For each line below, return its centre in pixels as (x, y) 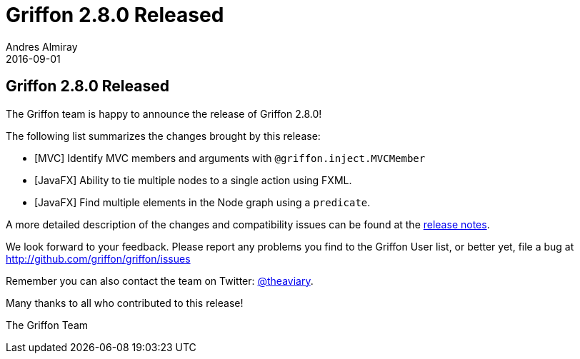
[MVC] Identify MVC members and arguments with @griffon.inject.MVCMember (230, 158)
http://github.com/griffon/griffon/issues (98, 258)
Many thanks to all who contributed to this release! (125, 303)
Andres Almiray (42, 46)
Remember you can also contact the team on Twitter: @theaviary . (160, 280)
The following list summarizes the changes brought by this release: (163, 136)
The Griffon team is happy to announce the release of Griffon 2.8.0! (164, 113)
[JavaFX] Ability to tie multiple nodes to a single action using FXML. (193, 180)
